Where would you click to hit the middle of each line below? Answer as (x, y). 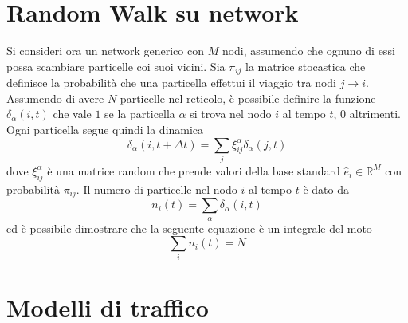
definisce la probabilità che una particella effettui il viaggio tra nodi (172, 83)
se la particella (140, 114)
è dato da (326, 189)
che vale (72, 114)
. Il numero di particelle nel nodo (157, 189)
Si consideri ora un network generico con (105, 51)
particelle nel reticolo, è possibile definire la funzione (248, 98)
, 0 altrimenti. (367, 114)
